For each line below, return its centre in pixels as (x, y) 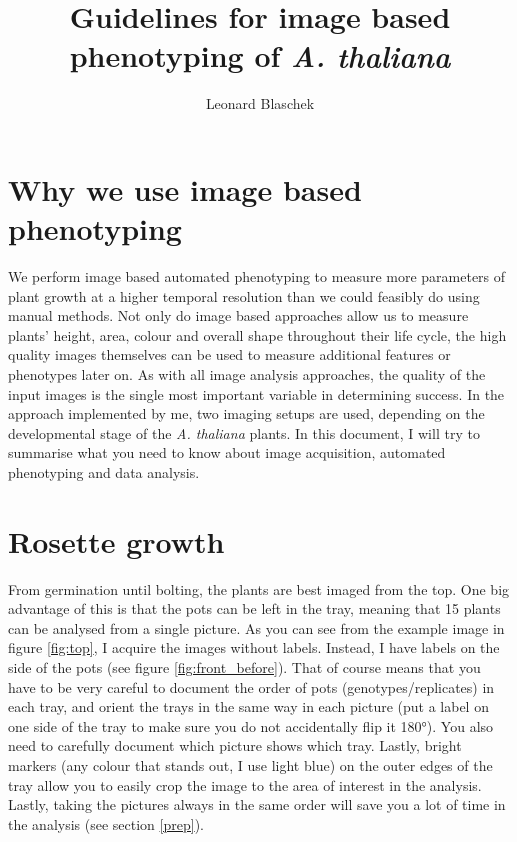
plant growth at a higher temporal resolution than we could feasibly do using (244, 295)
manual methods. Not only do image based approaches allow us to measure (238, 315)
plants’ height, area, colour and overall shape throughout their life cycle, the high (257, 334)
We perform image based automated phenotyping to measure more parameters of (257, 276)
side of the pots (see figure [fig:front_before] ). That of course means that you (244, 667)
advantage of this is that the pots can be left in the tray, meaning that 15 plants (254, 608)
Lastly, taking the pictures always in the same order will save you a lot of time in (257, 804)
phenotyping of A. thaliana (260, 56)
